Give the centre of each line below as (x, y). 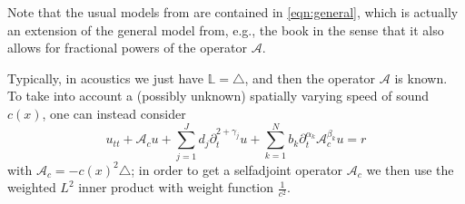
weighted (32, 187)
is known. (421, 78)
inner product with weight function (176, 187)
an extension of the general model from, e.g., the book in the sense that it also (226, 29)
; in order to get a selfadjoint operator (237, 169)
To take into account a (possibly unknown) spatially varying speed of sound (218, 96)
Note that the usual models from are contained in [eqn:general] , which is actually (233, 12)
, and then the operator (310, 78)
